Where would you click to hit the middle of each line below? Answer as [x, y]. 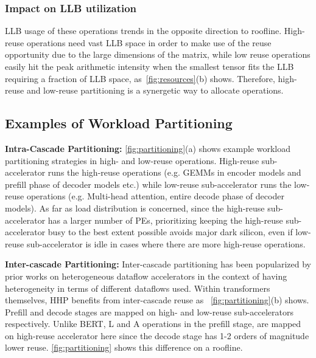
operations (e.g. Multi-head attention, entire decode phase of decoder [155, 196]
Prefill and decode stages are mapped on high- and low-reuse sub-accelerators [149, 312]
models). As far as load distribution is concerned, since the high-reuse [135, 208]
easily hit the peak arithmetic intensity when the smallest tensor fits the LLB [149, 66]
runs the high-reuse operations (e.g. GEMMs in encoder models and [174, 172]
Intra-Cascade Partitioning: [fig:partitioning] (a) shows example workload [148, 148]
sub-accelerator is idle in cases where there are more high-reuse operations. [166, 243]
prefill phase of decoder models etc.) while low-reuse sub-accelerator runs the [148, 184]
